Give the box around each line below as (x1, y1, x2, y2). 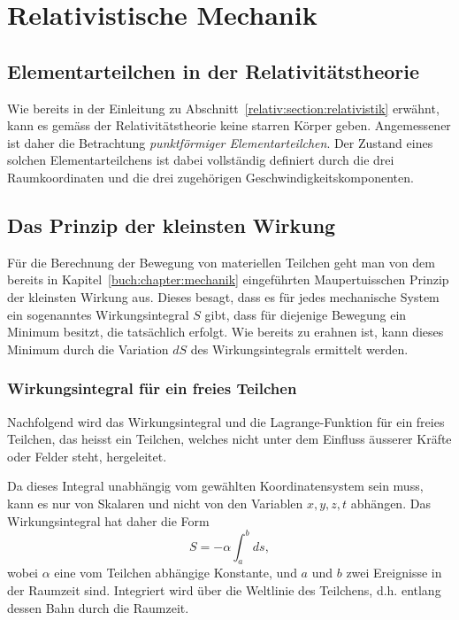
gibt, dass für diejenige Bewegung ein (204, 305, 407, 323)
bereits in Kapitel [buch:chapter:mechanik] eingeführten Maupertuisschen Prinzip (7, 270, 449, 289)
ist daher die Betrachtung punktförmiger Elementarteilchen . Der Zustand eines (7, 133, 433, 151)
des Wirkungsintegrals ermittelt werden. (190, 339, 409, 358)
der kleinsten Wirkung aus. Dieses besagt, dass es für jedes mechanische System (7, 287, 440, 306)
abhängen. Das (350, 493, 431, 512)
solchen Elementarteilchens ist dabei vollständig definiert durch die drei (7, 151, 394, 169)
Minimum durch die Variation (7, 339, 169, 358)
